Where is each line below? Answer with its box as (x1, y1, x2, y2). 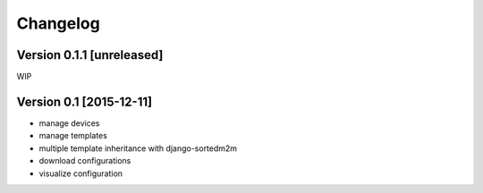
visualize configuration (38, 168, 123, 179)
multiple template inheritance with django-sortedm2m (38, 143, 237, 154)
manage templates (38, 130, 107, 141)
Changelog (16, 13, 100, 33)
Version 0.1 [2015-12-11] (16, 94, 152, 109)
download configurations (38, 155, 131, 166)
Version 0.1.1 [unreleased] (16, 47, 164, 63)
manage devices (38, 117, 100, 129)
